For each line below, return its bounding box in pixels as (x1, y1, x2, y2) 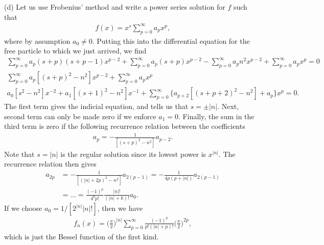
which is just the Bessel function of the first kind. (4, 231, 159, 241)
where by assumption (4, 35, 71, 46)
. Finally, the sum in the (178, 111, 254, 121)
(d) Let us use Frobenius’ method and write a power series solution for (4, 2, 225, 12)
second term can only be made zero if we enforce (4, 111, 156, 121)
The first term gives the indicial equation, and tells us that (4, 101, 189, 112)
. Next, (217, 101, 239, 112)
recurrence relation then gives (4, 158, 97, 169)
